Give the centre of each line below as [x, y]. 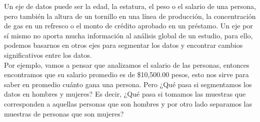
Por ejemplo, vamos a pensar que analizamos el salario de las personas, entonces [127, 64]
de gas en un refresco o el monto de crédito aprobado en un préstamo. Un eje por [128, 26]
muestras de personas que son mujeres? [64, 113]
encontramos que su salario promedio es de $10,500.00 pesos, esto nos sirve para [126, 74]
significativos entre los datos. [48, 55]
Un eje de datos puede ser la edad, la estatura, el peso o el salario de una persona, [130, 6]
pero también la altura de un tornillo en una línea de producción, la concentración [130, 16]
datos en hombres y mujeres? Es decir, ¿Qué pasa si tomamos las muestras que [125, 94]
